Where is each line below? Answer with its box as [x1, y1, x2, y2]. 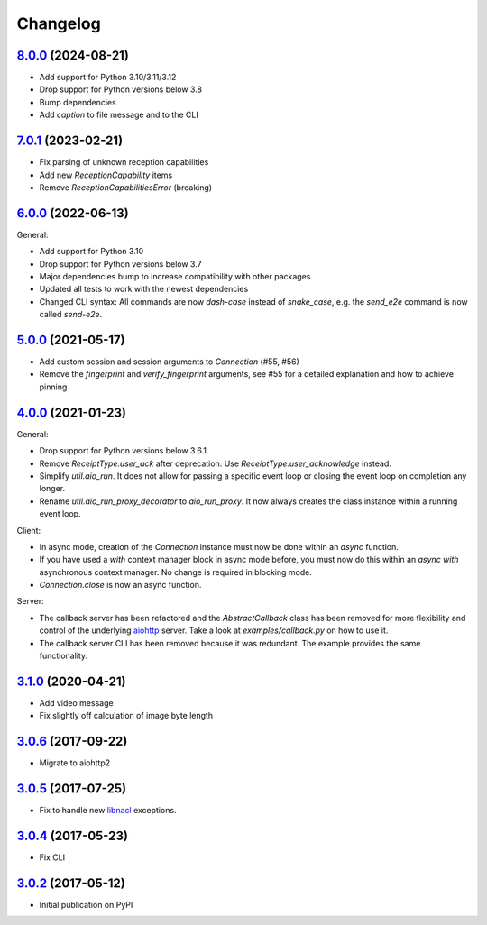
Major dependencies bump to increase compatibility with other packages [39, 271, 311, 281]
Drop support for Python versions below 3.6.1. [39, 445, 209, 456]
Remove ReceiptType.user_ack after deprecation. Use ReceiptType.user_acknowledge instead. [39, 458, 391, 469]
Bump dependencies [39, 96, 116, 107]
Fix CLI [39, 852, 66, 863]
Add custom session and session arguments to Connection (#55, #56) [39, 356, 299, 367]
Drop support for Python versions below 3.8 [39, 84, 203, 95]
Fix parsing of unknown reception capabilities [39, 157, 209, 168]
